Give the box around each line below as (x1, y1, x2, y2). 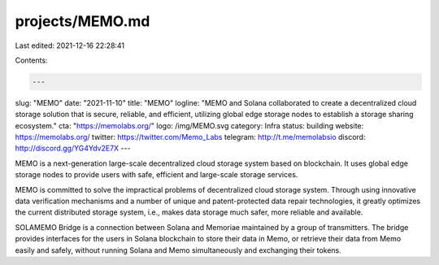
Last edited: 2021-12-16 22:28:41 (15, 41, 125, 50)
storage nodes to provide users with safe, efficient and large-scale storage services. (15, 170, 298, 180)
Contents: (15, 55, 48, 65)
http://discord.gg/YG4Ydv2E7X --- (15, 143, 131, 154)
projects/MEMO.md (15, 12, 150, 30)
